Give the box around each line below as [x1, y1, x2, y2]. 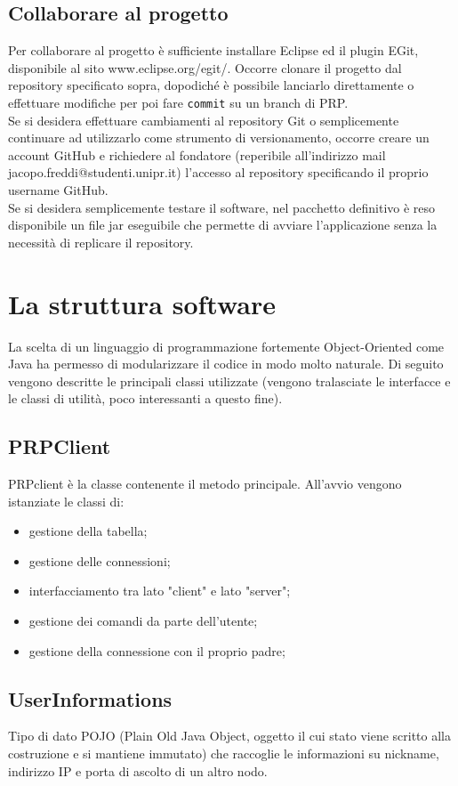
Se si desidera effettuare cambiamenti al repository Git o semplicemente [8, 110, 399, 129]
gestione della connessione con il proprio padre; [28, 641, 285, 660]
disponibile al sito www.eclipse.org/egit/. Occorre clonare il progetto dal [8, 58, 402, 77]
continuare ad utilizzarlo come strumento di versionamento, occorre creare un [8, 128, 430, 147]
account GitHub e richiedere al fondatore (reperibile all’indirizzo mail [8, 145, 386, 164]
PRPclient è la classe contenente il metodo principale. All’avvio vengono [8, 474, 402, 493]
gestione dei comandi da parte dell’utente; [28, 612, 258, 630]
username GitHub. [8, 181, 108, 199]
